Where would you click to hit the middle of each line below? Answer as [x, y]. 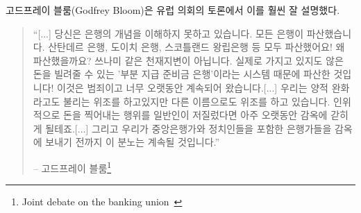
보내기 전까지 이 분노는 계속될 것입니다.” [133, 142]
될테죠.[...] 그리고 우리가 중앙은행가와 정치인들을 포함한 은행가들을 [188, 128]
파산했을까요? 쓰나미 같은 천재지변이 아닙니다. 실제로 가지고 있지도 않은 [188, 60]
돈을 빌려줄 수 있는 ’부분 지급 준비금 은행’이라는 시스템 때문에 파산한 [182, 74]
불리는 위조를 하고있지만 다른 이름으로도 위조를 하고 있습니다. [197, 101]
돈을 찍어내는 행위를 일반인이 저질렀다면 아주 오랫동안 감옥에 [195, 115]
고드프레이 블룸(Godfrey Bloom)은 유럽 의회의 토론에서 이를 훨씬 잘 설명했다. [173, 10]
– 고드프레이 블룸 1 [72, 167]
